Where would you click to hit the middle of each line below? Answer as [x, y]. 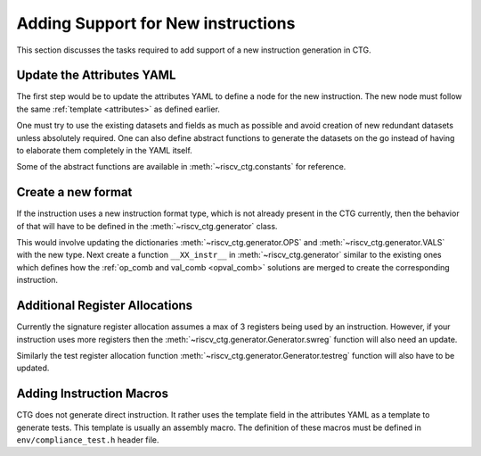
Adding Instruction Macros [93, 394]
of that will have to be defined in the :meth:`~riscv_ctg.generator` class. [147, 226]
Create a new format [74, 192]
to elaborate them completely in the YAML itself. [105, 151]
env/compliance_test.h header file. [88, 440]
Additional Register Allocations [105, 306]
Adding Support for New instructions [156, 23]
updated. [33, 368]
